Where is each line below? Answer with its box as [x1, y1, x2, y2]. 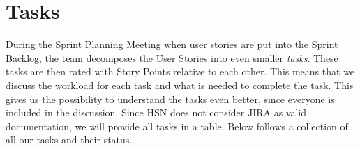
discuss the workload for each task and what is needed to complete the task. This [6, 77, 354, 92]
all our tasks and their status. [6, 132, 133, 147]
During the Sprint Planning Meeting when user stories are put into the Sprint [6, 37, 338, 52]
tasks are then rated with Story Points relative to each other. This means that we [6, 64, 355, 79]
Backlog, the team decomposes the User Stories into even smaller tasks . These [6, 50, 338, 65]
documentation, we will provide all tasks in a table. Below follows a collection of [6, 118, 348, 133]
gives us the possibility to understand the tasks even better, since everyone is [6, 91, 335, 106]
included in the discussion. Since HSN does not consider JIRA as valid [6, 105, 307, 120]
